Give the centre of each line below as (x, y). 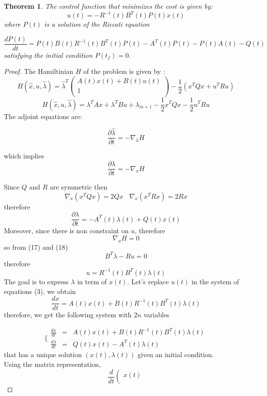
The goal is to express (36, 281)
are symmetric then (79, 187)
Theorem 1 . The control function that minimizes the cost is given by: (108, 6)
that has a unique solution (43, 354)
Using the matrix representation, (52, 364)
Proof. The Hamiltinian (39, 71)
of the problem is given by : (124, 71)
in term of (92, 281)
